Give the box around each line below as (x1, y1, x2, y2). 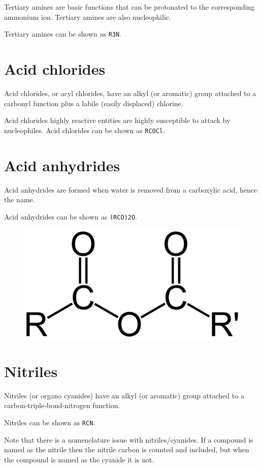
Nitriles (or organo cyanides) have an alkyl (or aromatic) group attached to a (4, 390, 244, 400)
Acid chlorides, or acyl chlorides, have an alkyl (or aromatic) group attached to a (4, 87, 256, 98)
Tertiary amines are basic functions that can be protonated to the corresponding (4, 2, 255, 12)
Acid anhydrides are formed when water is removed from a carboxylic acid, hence (4, 184, 257, 195)
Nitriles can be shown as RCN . (4, 417, 95, 428)
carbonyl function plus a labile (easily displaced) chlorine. (4, 98, 183, 108)
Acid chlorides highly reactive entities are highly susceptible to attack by (4, 115, 231, 126)
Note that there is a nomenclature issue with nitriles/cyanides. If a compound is (4, 434, 253, 445)
